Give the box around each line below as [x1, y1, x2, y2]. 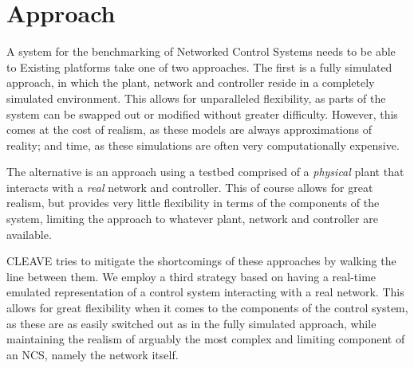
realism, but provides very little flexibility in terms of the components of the [6, 194, 380, 211]
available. [6, 225, 52, 242]
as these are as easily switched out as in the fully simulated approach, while [6, 315, 377, 331]
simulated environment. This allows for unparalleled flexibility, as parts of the [6, 89, 386, 106]
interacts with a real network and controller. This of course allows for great [6, 178, 373, 195]
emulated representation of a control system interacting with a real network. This [6, 284, 404, 300]
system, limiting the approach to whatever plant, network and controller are [6, 210, 378, 227]
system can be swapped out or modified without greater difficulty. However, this [6, 105, 398, 122]
